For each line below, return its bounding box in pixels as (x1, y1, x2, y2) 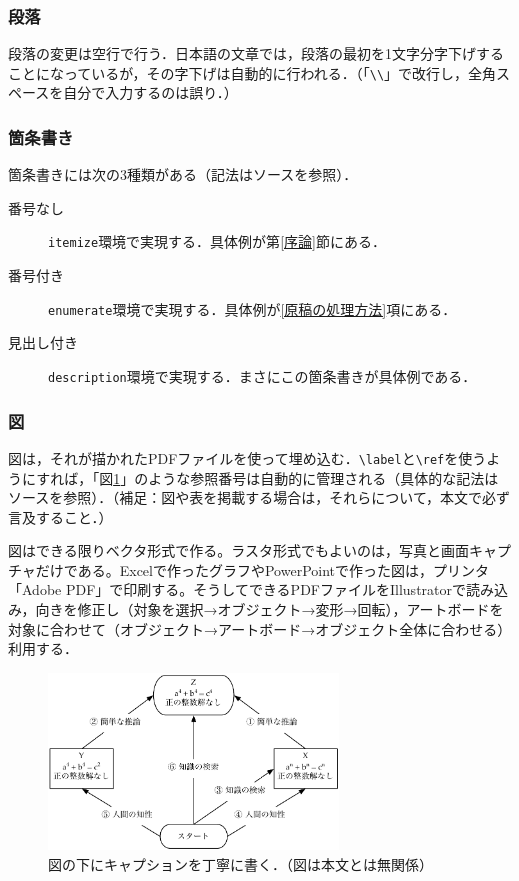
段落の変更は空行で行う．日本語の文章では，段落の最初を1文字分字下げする (8, 43, 504, 64)
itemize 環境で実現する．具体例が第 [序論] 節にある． (48, 231, 386, 252)
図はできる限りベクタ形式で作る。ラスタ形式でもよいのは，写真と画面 (8, 540, 469, 561)
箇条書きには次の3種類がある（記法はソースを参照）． (8, 164, 358, 185)
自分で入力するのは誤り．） (63, 82, 238, 103)
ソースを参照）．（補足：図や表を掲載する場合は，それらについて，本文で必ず (8, 487, 510, 508)
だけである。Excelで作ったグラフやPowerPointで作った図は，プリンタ (35, 559, 490, 580)
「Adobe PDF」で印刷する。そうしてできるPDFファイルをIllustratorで (8, 579, 466, 600)
